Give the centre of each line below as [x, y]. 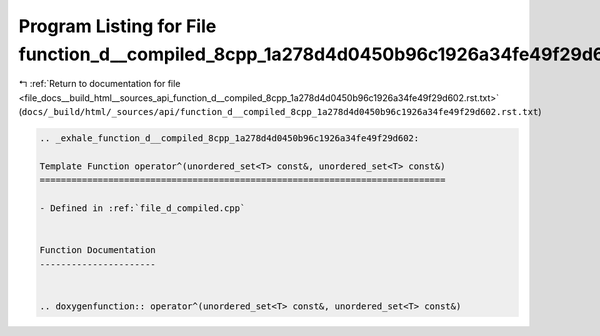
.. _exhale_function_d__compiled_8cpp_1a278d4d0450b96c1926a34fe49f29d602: [229, 138]
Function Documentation [98, 250]
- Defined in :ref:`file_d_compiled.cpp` [142, 208]
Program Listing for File [117, 26]
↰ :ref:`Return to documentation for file [99, 84]
